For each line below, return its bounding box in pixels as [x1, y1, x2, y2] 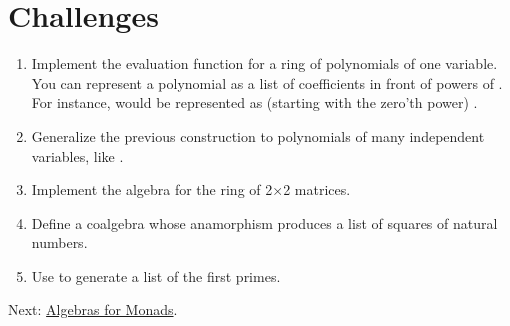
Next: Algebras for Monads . [8, 299, 178, 320]
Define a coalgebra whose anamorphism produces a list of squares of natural [31, 212, 498, 233]
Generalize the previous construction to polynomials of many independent [31, 125, 485, 146]
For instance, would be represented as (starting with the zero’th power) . [31, 92, 478, 113]
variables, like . [31, 145, 124, 166]
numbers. [31, 232, 88, 253]
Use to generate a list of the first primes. [31, 265, 281, 286]
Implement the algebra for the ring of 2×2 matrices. [31, 179, 351, 200]
